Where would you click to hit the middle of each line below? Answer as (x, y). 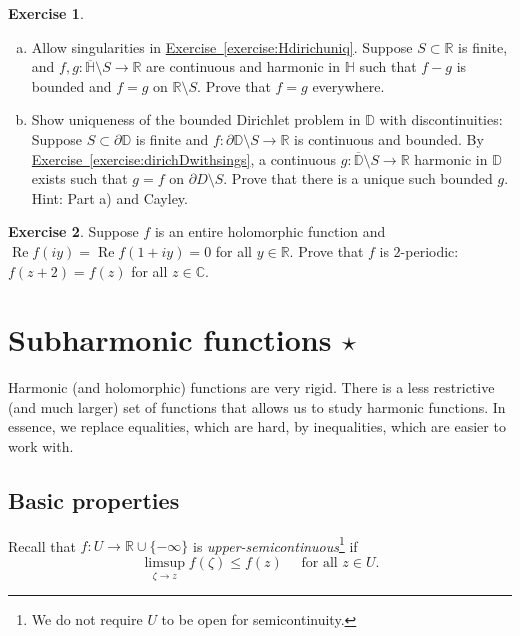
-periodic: (429, 250)
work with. (41, 446)
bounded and (71, 85)
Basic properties (94, 500)
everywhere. (348, 85)
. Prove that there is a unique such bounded (358, 178)
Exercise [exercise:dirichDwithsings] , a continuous (184, 158)
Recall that (42, 545)
